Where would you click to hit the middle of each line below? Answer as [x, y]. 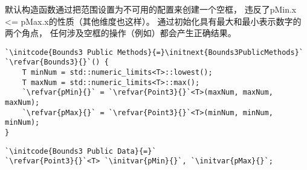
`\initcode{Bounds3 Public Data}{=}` [81, 151]
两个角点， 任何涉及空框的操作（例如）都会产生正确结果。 [121, 33]
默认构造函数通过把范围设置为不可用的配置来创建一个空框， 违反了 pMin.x [151, 9]
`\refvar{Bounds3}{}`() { [57, 62]
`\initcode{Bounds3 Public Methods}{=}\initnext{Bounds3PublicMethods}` [154, 52]
